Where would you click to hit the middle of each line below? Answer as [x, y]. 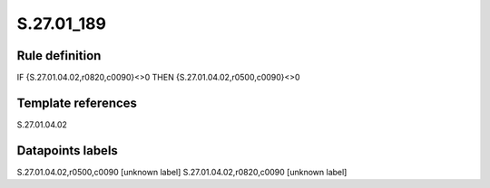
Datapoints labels [67, 150]
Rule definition [59, 56]
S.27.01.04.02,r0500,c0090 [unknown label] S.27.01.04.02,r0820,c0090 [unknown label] [182, 172]
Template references [77, 103]
